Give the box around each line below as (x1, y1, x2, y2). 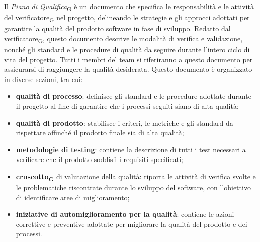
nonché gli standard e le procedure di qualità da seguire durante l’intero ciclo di (4, 44, 250, 54)
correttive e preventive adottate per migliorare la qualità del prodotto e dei (16, 218, 247, 229)
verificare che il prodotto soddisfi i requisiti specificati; (16, 154, 184, 165)
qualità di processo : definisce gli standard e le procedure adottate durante (16, 91, 251, 101)
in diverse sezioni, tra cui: (4, 73, 83, 84)
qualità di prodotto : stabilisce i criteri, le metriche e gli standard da (16, 117, 233, 128)
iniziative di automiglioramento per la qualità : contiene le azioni (16, 209, 234, 219)
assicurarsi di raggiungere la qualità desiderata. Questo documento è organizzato (4, 64, 252, 74)
